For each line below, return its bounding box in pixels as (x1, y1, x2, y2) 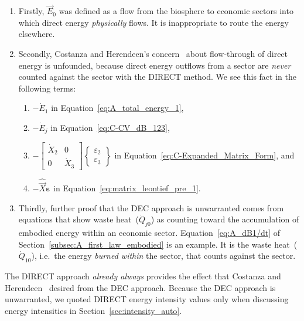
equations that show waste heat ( (18, 213, 139, 225)
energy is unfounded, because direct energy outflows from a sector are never (18, 59, 291, 71)
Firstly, (18, 5, 45, 17)
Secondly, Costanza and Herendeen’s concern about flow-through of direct (18, 48, 288, 59)
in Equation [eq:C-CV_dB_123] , (50, 121, 170, 133)
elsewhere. (18, 28, 55, 40)
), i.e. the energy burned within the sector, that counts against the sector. (31, 249, 296, 262)
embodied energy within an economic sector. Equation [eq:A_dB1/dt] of (18, 227, 281, 239)
